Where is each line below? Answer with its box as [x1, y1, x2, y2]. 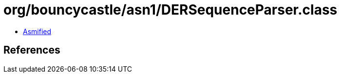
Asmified [23, 27, 52, 36]
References [3, 44, 60, 57]
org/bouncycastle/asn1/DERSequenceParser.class [3, 1, 338, 18]
